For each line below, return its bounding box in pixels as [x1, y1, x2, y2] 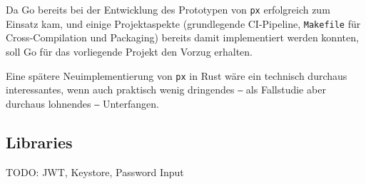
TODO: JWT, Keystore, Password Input [6, 164, 184, 179]
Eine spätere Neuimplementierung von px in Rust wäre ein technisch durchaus [6, 68, 347, 83]
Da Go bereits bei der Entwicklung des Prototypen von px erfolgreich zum [6, 2, 330, 16]
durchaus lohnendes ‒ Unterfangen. [6, 96, 159, 111]
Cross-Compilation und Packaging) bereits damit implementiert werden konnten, [6, 30, 359, 45]
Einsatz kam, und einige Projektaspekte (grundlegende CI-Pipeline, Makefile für [6, 16, 361, 31]
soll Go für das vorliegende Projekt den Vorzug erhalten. [6, 44, 253, 58]
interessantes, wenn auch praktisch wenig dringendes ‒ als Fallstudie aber [6, 82, 326, 97]
